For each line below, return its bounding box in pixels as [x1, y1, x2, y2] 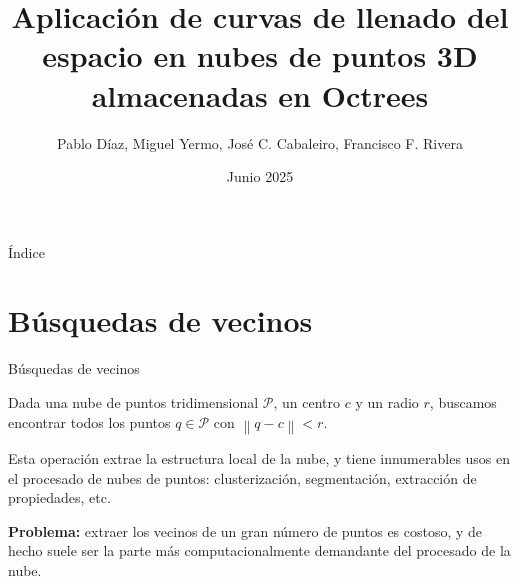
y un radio [355, 392, 419, 412]
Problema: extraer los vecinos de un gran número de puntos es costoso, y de [8, 520, 483, 541]
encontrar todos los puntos [8, 411, 171, 432]
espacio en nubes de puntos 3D [42, 35, 478, 76]
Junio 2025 [226, 166, 294, 187]
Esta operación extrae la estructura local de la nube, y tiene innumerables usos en [8, 447, 511, 468]
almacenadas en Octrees [91, 74, 429, 115]
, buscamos [429, 392, 497, 412]
